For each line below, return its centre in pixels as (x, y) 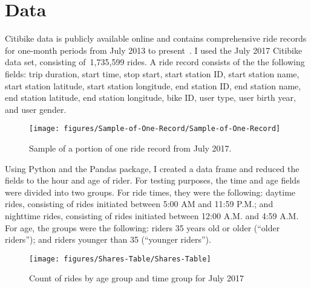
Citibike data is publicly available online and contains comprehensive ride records (156, 38)
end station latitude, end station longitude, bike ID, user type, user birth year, (150, 98)
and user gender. (36, 109)
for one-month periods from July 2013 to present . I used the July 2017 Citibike (154, 50)
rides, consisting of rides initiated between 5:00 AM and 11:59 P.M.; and (139, 204)
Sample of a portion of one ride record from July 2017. (130, 148)
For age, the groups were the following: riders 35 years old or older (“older (142, 227)
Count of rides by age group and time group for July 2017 (137, 278)
